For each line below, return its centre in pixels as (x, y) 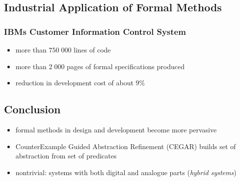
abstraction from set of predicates (66, 156)
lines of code (92, 50)
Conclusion (32, 109)
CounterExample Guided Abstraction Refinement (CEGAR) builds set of (126, 146)
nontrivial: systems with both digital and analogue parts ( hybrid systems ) (126, 172)
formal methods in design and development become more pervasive (116, 129)
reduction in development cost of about (74, 83)
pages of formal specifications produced (126, 66)
